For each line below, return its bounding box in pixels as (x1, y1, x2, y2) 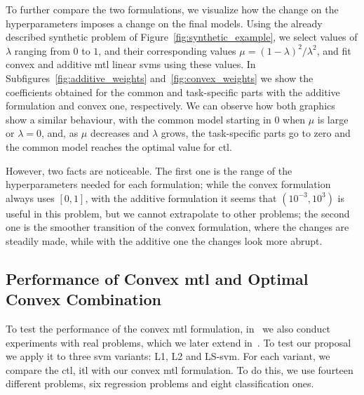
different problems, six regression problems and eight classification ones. (6, 376, 314, 391)
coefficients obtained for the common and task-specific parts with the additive (6, 84, 340, 99)
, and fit (316, 43, 351, 58)
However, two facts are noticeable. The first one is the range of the (6, 163, 292, 178)
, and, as (41, 126, 79, 140)
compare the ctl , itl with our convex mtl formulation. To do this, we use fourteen (6, 362, 353, 377)
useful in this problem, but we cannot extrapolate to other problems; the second (6, 206, 350, 220)
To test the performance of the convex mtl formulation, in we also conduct (6, 321, 331, 336)
